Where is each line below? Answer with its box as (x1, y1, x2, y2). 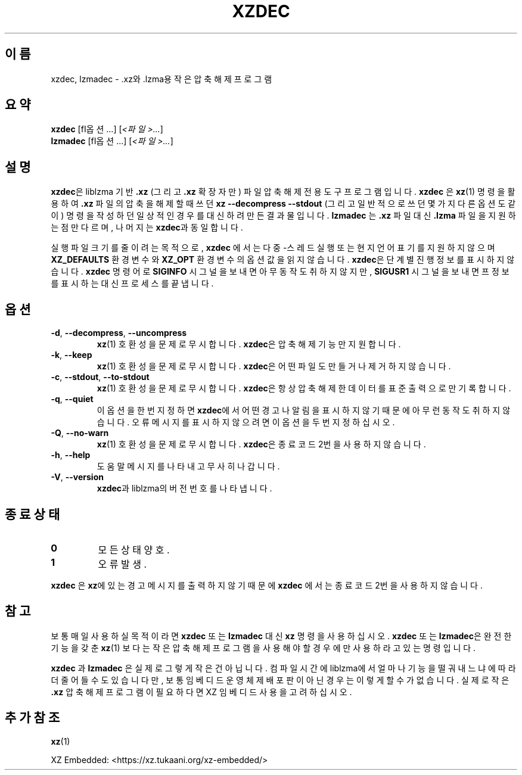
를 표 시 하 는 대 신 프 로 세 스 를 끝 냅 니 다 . (51, 278, 214, 289)
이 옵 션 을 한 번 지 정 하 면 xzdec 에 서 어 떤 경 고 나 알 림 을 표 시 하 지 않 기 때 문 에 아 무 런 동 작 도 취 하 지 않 (97, 405, 511, 416)
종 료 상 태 (5, 506, 60, 522)
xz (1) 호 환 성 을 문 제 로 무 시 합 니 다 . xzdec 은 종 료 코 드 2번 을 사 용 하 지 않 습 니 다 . (97, 439, 426, 450)
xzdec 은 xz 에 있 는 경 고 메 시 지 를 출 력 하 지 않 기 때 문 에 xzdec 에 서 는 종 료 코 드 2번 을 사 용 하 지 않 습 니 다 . (51, 580, 483, 590)
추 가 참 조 (5, 710, 60, 726)
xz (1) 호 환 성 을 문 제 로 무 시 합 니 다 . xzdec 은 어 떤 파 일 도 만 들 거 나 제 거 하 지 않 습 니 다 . (97, 361, 451, 372)
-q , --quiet (51, 394, 94, 404)
